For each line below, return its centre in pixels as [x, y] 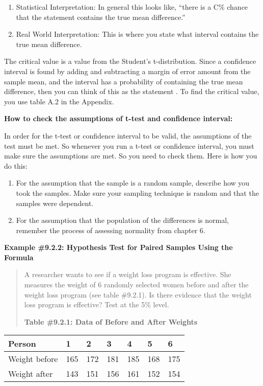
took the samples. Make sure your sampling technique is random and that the [137, 192]
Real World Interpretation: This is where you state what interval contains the [137, 34]
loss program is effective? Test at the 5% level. [97, 304]
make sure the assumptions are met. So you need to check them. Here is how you [131, 156]
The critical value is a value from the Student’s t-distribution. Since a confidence [130, 61]
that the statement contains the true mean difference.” [101, 17]
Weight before [33, 359]
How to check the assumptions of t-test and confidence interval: [119, 118]
